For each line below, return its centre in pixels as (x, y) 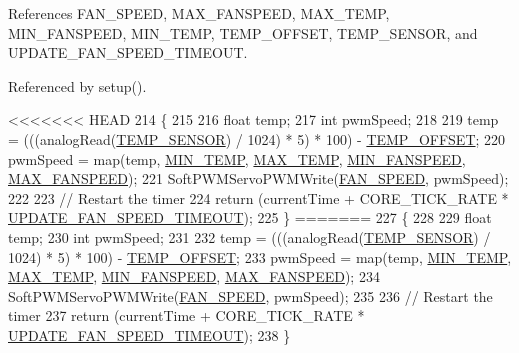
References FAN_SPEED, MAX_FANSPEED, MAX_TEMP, (199, 13)
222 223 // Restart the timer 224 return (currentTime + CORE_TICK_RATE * (258, 197)
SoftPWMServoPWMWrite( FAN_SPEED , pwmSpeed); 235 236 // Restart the (250, 295)
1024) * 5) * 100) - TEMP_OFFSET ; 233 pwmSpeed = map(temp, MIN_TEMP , (260, 256)
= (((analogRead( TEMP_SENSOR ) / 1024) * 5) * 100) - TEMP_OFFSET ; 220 (257, 138)
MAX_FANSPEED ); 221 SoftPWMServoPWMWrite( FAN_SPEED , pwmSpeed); (258, 178)
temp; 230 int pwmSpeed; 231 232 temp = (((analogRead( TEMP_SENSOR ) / (249, 236)
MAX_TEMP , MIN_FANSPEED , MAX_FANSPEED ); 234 (194, 276)
